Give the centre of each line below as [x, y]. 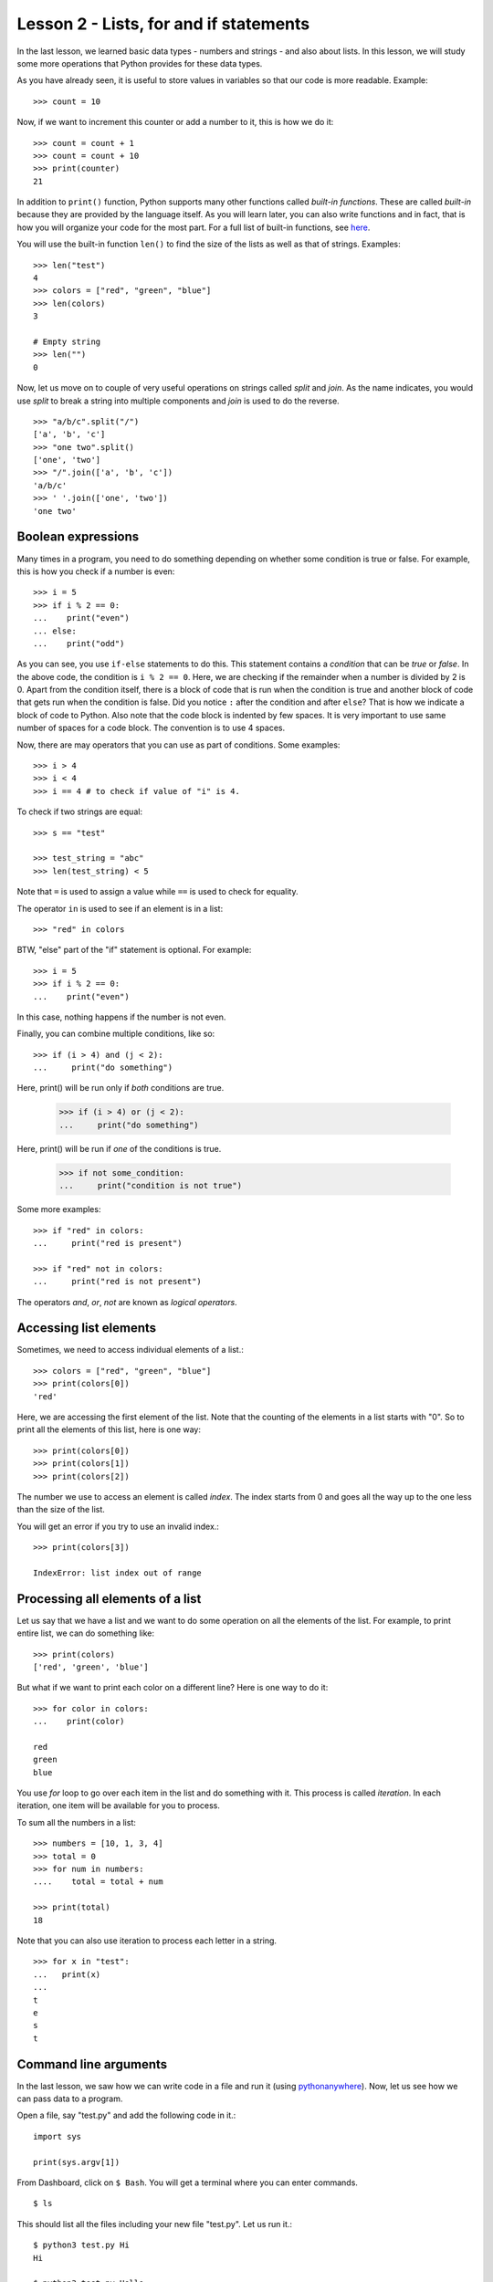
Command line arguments [92, 2064]
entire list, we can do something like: [86, 1633]
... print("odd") [79, 643]
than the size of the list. [61, 1510]
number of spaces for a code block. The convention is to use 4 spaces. [151, 728]
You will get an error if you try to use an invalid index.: [118, 1526]
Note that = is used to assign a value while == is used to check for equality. [157, 892]
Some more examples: [59, 1209]
